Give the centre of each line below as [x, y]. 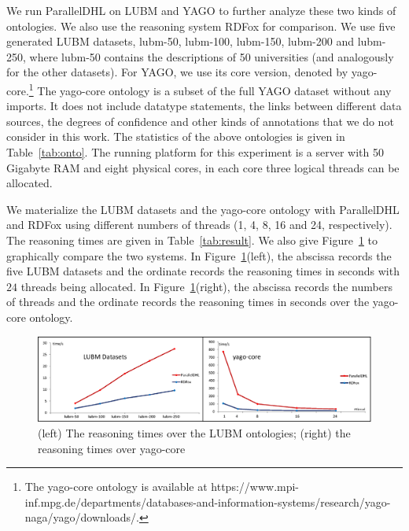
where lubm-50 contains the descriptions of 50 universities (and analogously [212, 56]
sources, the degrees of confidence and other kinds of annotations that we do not [200, 121]
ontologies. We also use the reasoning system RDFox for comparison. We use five [201, 26]
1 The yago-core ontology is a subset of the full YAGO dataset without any [210, 89]
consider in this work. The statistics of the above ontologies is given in [176, 136]
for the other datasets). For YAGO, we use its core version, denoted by [177, 72]
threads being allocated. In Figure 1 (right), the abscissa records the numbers [206, 286]
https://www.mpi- [255, 487]
